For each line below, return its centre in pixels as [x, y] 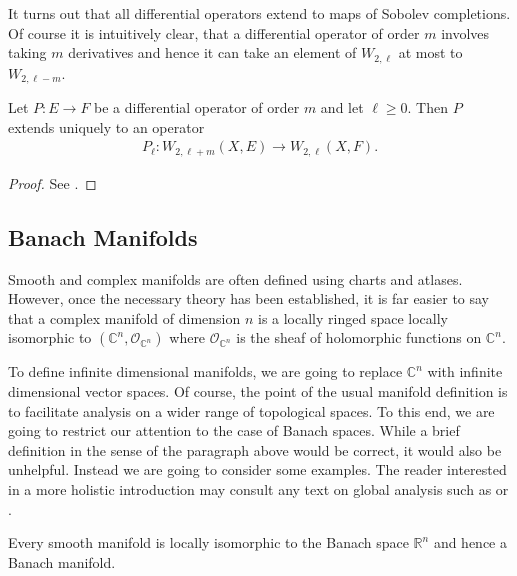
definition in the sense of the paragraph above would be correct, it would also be [255, 449]
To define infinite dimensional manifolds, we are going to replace [205, 371]
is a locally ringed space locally [352, 317]
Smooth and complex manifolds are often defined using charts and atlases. [235, 278]
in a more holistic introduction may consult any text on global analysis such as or [258, 488]
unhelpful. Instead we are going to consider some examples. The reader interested [257, 469]
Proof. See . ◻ [52, 182]
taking [27, 52]
